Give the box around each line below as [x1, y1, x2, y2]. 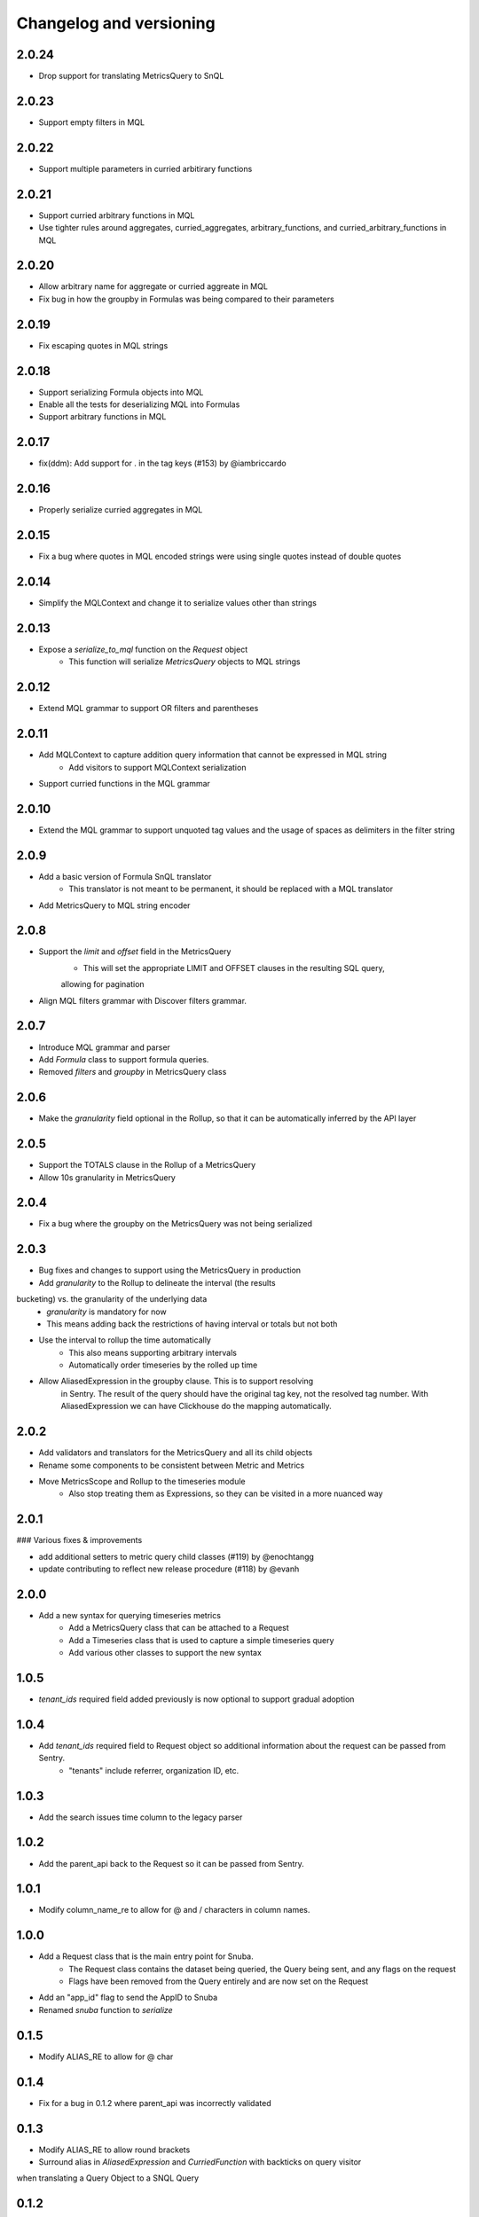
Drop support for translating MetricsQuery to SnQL [38, 71, 224, 82]
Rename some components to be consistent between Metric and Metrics [38, 1460, 305, 1470]
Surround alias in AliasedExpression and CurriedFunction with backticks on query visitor [38, 2156, 362, 2167]
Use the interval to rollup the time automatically [38, 1335, 212, 1345]
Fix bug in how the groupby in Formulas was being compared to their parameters [38, 294, 334, 304]
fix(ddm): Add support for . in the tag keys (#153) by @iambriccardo [38, 458, 287, 469]
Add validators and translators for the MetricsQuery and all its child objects [38, 1447, 313, 1458]
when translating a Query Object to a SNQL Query [16, 2173, 200, 2183]
